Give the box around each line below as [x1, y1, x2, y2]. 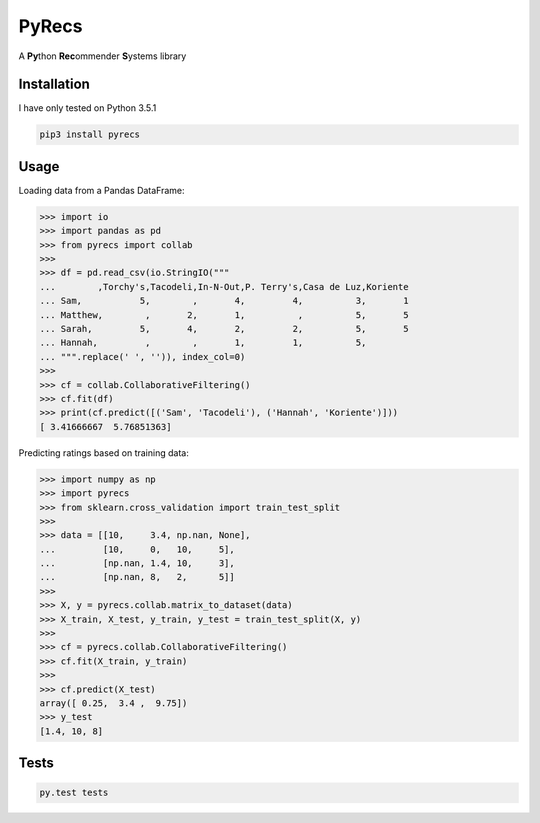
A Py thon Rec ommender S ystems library [18, 50, 187, 62]
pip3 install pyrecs [39, 129, 140, 140]
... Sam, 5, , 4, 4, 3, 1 [39, 295, 409, 307]
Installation [18, 76, 90, 93]
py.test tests [39, 787, 109, 799]
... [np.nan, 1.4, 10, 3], [39, 558, 235, 569]
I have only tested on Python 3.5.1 [18, 102, 157, 114]
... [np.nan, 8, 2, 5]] [39, 571, 235, 583]
